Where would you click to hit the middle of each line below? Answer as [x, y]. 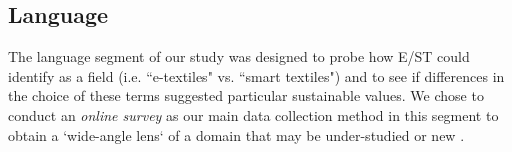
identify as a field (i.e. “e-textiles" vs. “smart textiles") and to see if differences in [256, 75]
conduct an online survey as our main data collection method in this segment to [253, 114]
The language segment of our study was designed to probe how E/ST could [239, 56]
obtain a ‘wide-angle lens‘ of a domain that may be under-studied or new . [236, 134]
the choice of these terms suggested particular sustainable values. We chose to [246, 95]
